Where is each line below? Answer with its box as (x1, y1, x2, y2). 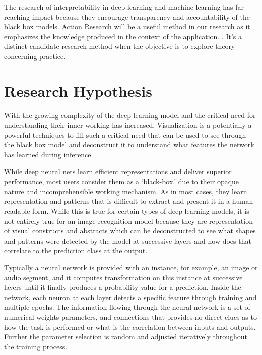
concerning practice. (4, 50, 66, 61)
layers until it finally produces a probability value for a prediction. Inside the (4, 282, 241, 292)
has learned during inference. (4, 149, 93, 160)
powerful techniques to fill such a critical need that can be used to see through (4, 129, 246, 140)
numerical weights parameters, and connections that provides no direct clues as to (4, 311, 257, 322)
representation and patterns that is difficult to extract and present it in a (4, 196, 230, 206)
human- (232, 196, 256, 206)
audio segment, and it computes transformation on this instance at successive (4, 272, 243, 282)
